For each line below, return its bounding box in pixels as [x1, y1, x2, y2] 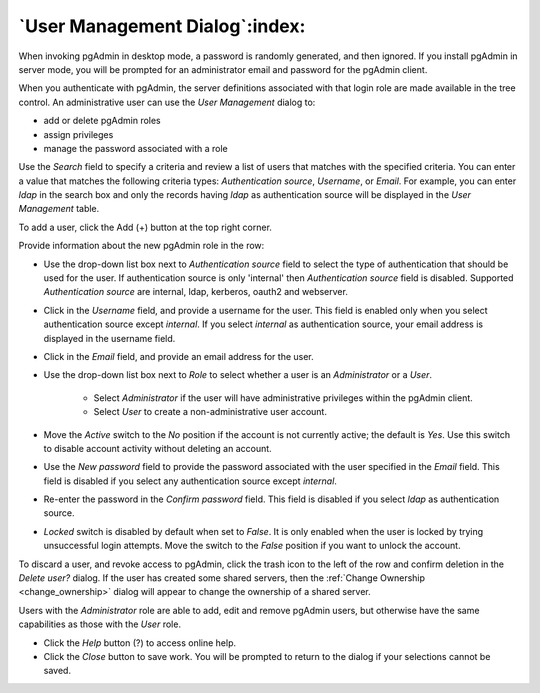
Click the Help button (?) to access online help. [43, 636, 237, 649]
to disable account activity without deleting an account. [43, 442, 272, 454]
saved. [43, 665, 72, 677]
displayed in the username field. [43, 332, 176, 344]
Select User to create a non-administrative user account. [93, 406, 327, 418]
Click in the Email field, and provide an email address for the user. [43, 350, 314, 362]
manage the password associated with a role [43, 142, 229, 154]
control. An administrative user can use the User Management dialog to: [18, 96, 316, 108]
